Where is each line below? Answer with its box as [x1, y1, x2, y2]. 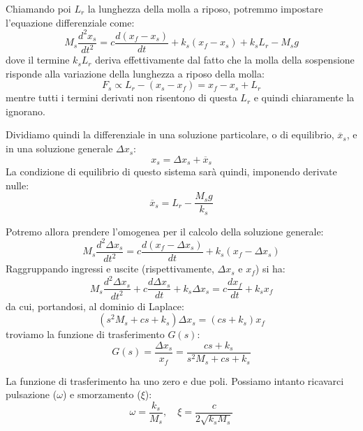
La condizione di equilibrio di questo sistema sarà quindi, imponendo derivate [6, 164, 337, 179]
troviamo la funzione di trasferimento [6, 327, 165, 342]
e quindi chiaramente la [253, 90, 355, 105]
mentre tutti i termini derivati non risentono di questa [6, 90, 237, 105]
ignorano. [6, 103, 45, 118]
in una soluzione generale [6, 141, 113, 156]
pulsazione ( [6, 387, 57, 402]
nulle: [6, 177, 29, 192]
